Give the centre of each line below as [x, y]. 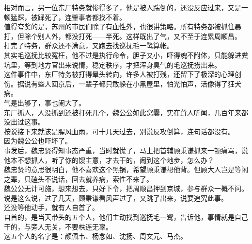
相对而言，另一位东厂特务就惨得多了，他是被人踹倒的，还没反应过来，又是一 [126, 7]
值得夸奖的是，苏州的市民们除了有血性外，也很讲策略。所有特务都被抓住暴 [123, 26]
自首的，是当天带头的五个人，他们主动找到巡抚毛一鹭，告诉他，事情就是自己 [126, 217]
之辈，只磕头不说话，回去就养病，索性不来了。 [79, 179]
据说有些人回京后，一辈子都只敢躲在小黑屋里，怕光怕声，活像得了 [122, 83]
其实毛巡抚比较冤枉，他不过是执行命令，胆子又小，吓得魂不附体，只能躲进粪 [126, 55]
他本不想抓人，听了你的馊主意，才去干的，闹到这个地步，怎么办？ [109, 160]
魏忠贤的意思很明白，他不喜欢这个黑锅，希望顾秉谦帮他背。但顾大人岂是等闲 [126, 169]
